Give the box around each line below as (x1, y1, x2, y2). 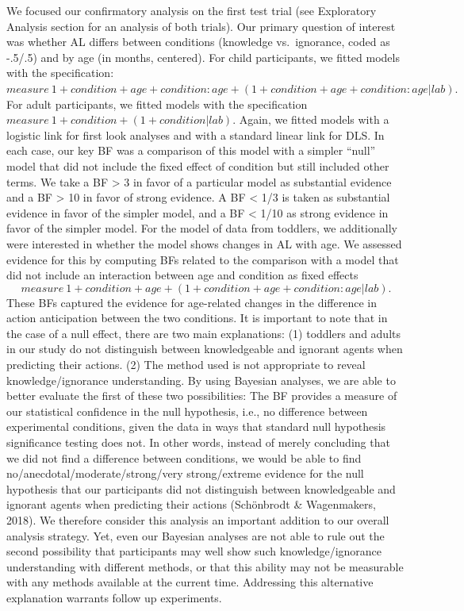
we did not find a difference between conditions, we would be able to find (6, 449, 362, 466)
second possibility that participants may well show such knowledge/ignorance (6, 543, 382, 559)
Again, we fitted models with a (239, 111, 389, 128)
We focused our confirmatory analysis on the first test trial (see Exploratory (6, 2, 377, 18)
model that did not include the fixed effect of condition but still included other (6, 157, 389, 174)
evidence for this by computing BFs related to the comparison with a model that (6, 251, 399, 267)
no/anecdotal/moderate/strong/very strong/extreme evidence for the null (6, 465, 364, 482)
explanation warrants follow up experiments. (6, 589, 222, 605)
